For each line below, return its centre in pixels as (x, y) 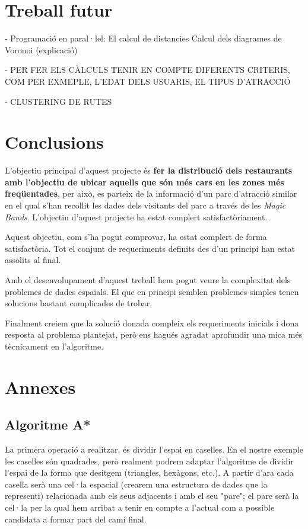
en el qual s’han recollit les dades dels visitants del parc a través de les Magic (145, 205)
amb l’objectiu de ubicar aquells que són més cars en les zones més (145, 182)
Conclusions (54, 142)
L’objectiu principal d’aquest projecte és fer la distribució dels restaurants (148, 170)
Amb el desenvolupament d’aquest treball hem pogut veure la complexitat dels (148, 279)
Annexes (40, 387)
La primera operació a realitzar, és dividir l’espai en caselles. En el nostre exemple (154, 449)
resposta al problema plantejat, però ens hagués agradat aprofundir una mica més (154, 334)
